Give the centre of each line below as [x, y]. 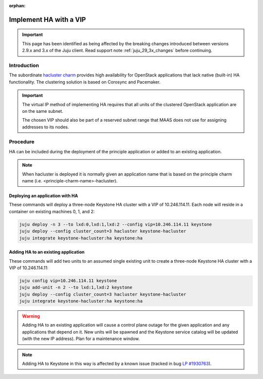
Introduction [24, 65]
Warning [31, 316]
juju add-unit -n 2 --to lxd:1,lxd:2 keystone [76, 288]
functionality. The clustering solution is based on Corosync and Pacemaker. [85, 82]
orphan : [17, 6]
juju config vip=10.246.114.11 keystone [68, 280]
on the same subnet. [43, 111]
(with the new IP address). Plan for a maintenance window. [81, 339]
